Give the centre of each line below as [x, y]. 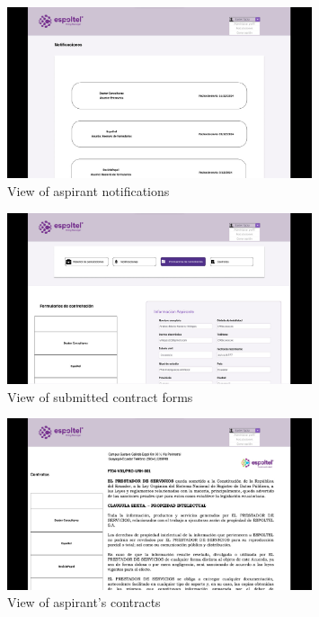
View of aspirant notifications [89, 191]
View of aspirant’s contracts [84, 602]
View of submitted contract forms [100, 396]
